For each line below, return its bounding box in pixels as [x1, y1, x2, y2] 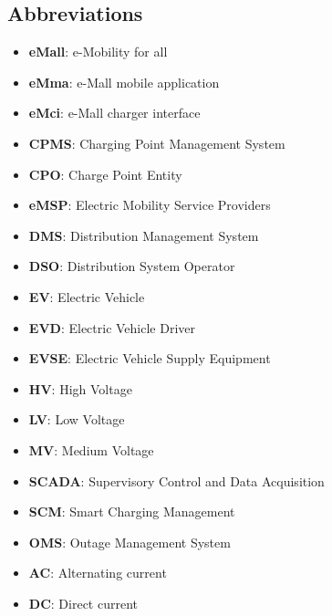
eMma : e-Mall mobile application [28, 72, 220, 91]
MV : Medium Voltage [28, 440, 154, 459]
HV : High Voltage [28, 379, 132, 398]
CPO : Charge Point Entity [28, 164, 182, 183]
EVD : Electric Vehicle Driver [28, 318, 196, 337]
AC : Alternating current [28, 563, 167, 582]
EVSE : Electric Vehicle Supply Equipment [28, 349, 271, 368]
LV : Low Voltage [28, 410, 125, 429]
